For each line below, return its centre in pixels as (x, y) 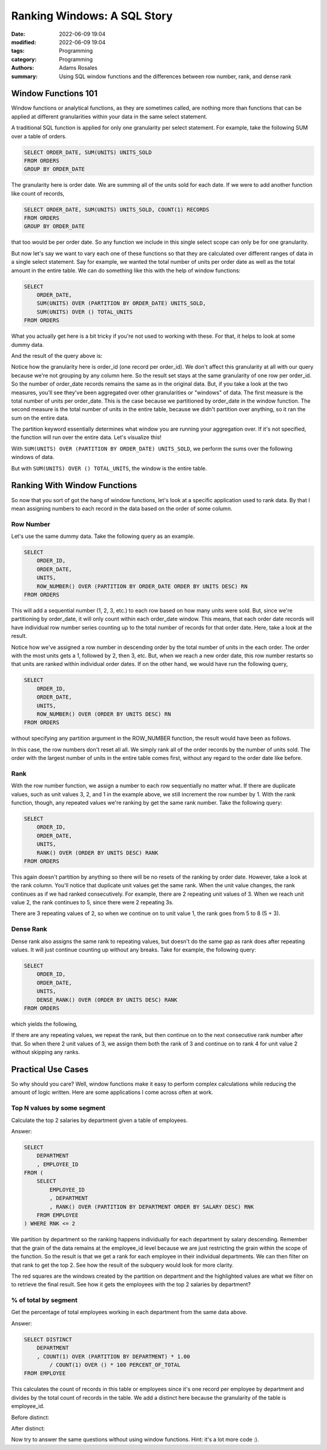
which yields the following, (45, 1024)
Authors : (23, 68)
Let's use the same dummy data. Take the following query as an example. (103, 536)
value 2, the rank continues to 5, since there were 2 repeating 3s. (92, 902)
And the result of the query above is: (57, 355)
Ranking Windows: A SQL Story (92, 16)
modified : (24, 42)
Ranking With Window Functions (74, 485)
